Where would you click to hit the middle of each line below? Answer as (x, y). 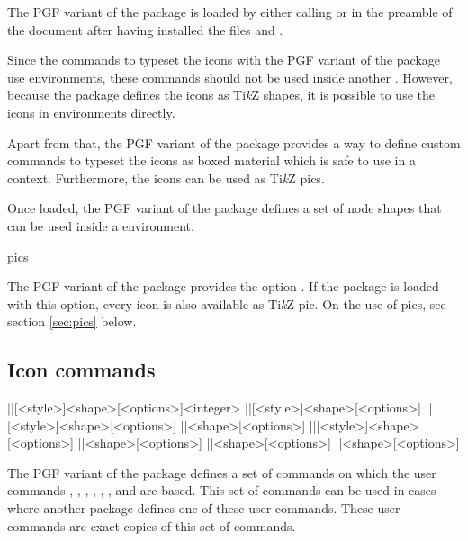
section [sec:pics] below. (72, 321)
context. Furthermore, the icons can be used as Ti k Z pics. (166, 177)
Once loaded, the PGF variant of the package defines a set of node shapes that (225, 208)
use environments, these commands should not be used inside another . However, (230, 77)
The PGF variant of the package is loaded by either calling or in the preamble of (230, 12)
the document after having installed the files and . (145, 29)
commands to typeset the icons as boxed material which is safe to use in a (211, 160)
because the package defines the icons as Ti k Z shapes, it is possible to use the (221, 95)
